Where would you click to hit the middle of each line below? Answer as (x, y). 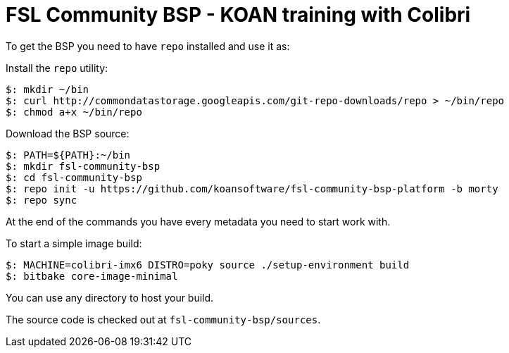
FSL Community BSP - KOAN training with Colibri (238, 15)
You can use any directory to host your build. (110, 297)
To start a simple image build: (74, 243)
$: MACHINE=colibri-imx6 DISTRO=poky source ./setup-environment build (208, 265)
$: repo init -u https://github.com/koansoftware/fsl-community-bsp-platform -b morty (252, 188)
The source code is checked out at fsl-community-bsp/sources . (163, 319)
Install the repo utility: (57, 68)
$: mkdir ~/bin (48, 89)
